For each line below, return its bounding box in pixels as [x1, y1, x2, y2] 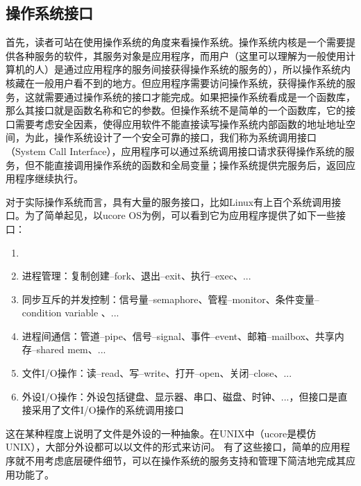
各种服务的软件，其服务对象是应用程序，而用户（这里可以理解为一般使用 [15, 48, 346, 63]
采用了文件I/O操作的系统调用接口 [31, 403, 184, 417]
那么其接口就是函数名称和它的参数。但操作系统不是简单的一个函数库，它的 [6, 103, 346, 118]
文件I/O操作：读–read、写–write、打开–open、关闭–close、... [22, 366, 292, 380]
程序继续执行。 [15, 171, 83, 186]
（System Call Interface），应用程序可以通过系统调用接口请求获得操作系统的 [6, 143, 345, 158]
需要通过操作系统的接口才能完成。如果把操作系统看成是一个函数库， [44, 89, 355, 104]
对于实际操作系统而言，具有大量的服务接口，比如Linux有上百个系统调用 [6, 194, 332, 209]
